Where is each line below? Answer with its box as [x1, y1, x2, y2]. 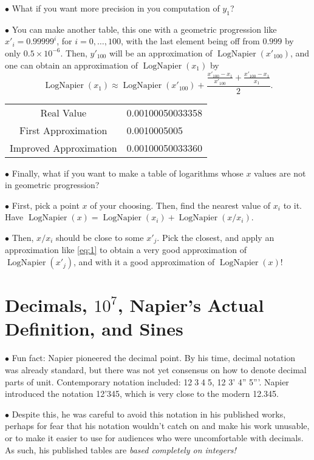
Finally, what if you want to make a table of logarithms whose [12, 166, 244, 179]
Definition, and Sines [5, 316, 183, 341]
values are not [254, 166, 306, 179]
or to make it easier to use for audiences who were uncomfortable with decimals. [5, 431, 304, 444]
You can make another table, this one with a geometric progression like [12, 22, 277, 35]
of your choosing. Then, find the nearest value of [90, 198, 271, 211]
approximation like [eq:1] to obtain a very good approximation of [5, 243, 247, 256]
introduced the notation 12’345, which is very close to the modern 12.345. [5, 387, 279, 400]
